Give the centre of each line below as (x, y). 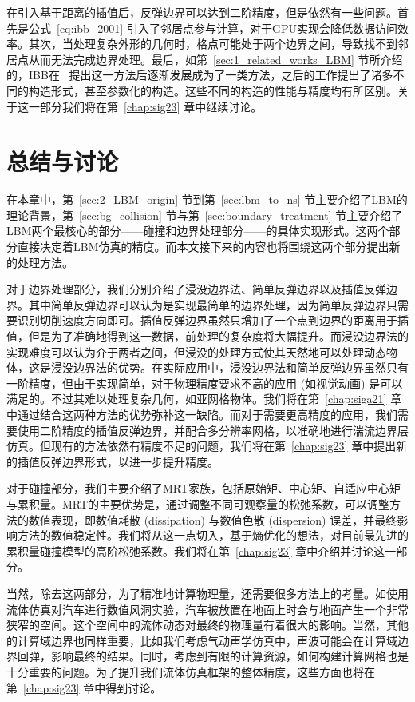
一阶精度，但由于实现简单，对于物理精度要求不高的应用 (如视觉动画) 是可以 (205, 383)
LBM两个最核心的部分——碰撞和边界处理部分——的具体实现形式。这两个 (198, 231)
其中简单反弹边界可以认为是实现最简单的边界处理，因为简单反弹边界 (207, 304)
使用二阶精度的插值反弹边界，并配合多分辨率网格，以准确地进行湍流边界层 (213, 430)
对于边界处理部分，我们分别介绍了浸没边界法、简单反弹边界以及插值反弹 (196, 289)
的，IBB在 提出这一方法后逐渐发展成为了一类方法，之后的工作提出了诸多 (200, 75)
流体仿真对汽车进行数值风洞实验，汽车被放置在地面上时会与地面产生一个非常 (207, 609)
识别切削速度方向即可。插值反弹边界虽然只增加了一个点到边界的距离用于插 (213, 320)
